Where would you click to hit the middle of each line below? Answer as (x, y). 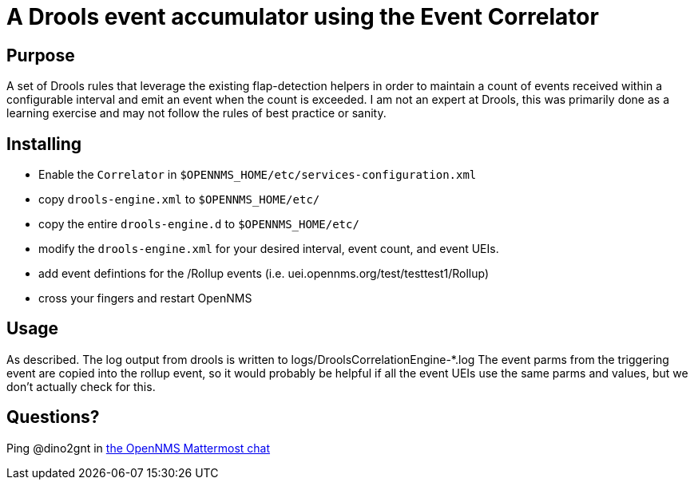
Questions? (53, 417)
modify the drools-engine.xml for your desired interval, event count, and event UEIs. (269, 249)
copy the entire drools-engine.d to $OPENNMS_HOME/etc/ (199, 224)
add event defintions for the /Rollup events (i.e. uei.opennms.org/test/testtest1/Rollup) (264, 274)
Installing (44, 144)
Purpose (41, 55)
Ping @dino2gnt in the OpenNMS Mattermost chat (139, 448)
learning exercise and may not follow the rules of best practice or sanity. (196, 113)
